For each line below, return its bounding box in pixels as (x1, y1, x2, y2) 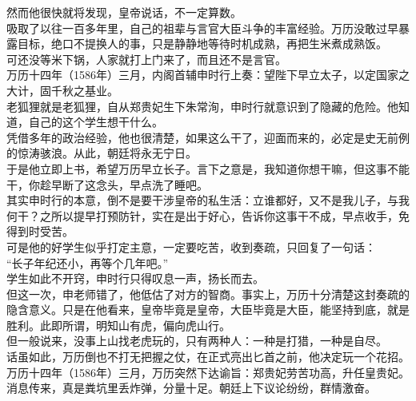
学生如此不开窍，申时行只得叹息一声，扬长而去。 (6, 270, 264, 287)
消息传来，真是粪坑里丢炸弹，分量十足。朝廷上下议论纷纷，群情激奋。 (6, 379, 376, 396)
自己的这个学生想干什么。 (28, 113, 163, 130)
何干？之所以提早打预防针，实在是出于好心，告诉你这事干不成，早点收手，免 (6, 207, 410, 224)
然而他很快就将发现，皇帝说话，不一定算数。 (6, 4, 242, 20)
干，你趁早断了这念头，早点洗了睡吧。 (6, 176, 208, 193)
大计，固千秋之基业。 (6, 81, 118, 98)
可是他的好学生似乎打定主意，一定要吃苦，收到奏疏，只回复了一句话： (6, 238, 376, 255)
